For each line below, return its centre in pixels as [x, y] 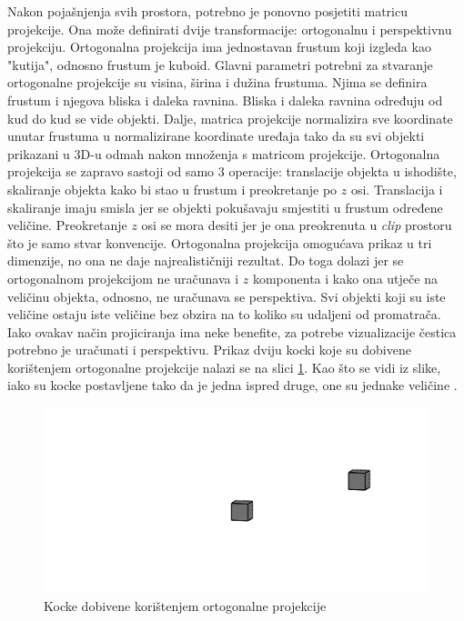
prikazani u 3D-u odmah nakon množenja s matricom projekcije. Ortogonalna [224, 153]
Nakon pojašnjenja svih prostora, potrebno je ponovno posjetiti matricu [207, 11]
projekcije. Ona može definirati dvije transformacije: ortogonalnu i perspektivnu [230, 29]
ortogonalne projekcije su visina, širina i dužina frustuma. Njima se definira [217, 82]
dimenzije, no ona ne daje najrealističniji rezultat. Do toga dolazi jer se [206, 260]
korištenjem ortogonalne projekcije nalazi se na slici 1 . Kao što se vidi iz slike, [224, 367]
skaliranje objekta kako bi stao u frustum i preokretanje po [172, 189]
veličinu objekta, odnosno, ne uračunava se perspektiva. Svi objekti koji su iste [227, 296]
